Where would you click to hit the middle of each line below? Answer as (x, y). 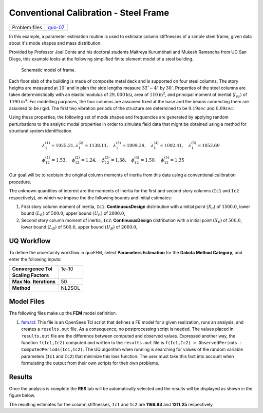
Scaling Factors (30, 275)
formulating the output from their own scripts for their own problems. (90, 363)
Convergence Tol (32, 269)
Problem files (27, 27)
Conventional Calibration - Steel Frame (89, 13)
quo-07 (56, 27)
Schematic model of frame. (48, 70)
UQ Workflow (30, 241)
